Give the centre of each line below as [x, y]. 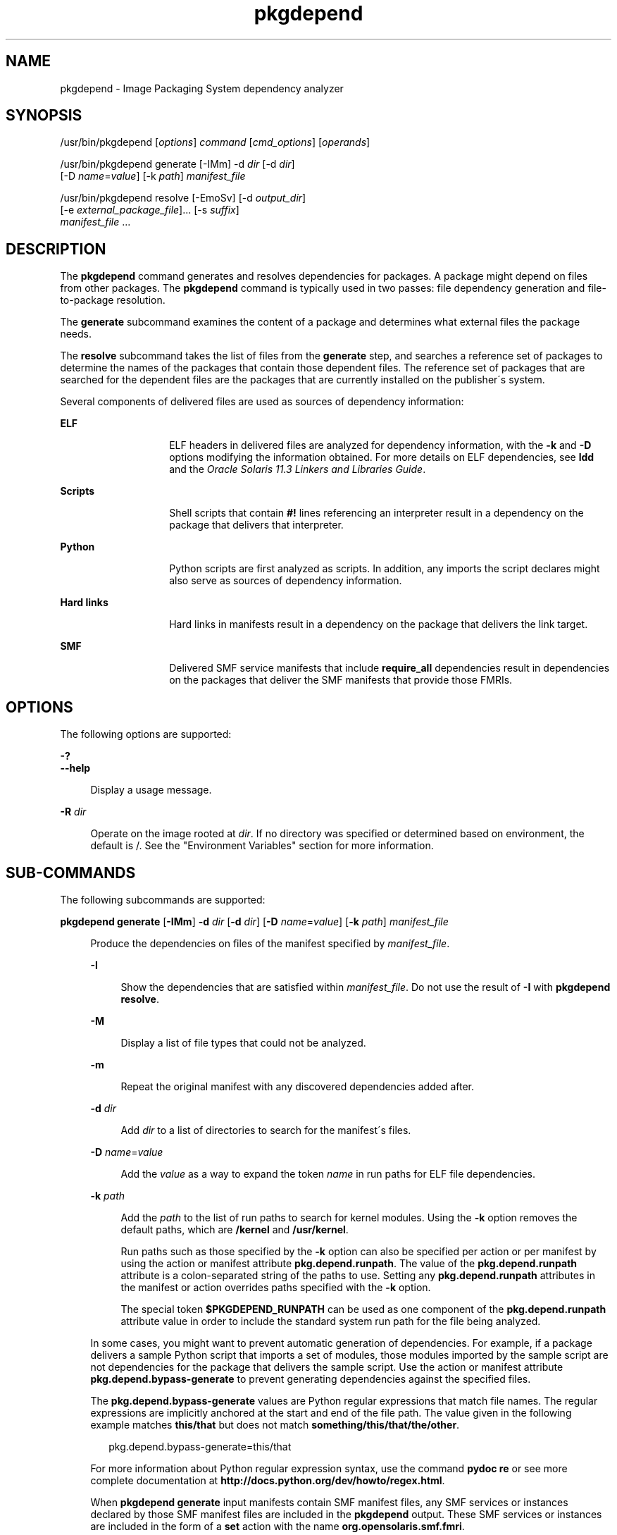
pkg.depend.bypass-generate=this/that [200, 1446]
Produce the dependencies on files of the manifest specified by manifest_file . [270, 943]
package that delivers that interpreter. [256, 525]
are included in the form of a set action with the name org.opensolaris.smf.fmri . [278, 1526]
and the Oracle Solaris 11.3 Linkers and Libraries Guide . [298, 469]
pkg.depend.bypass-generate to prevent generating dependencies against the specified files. [311, 1379]
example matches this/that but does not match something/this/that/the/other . [275, 1424]
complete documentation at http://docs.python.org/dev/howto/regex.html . [268, 1480]
